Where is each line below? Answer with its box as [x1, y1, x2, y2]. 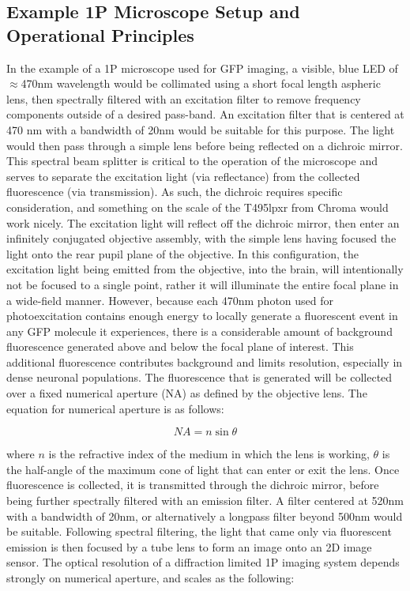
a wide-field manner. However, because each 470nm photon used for [6, 292, 334, 308]
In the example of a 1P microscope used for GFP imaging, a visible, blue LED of [6, 59, 398, 76]
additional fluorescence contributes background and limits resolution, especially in [6, 353, 403, 370]
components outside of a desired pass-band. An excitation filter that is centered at [6, 106, 404, 122]
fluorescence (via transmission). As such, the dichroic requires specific [6, 183, 343, 200]
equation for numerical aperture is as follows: [6, 400, 224, 416]
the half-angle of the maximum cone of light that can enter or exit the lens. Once [6, 461, 400, 477]
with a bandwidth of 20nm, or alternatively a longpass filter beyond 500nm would [6, 507, 403, 524]
